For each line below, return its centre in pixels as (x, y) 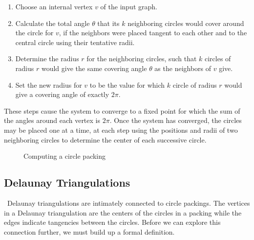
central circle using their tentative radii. (75, 42)
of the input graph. (129, 6)
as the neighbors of (183, 68)
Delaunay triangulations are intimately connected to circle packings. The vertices (128, 203)
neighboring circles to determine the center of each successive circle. (105, 139)
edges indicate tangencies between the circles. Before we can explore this (112, 222)
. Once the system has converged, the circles (176, 120)
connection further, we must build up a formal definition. (89, 231)
